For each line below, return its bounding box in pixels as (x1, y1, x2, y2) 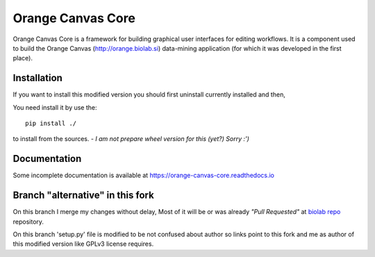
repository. (12, 217, 44, 226)
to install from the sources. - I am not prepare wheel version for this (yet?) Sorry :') (12, 135, 250, 143)
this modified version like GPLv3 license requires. (12, 240, 154, 248)
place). (12, 54, 33, 63)
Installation (12, 72, 62, 84)
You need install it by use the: (12, 103, 97, 111)
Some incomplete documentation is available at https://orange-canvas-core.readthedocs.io (12, 171, 274, 180)
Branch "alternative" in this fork (12, 190, 154, 201)
